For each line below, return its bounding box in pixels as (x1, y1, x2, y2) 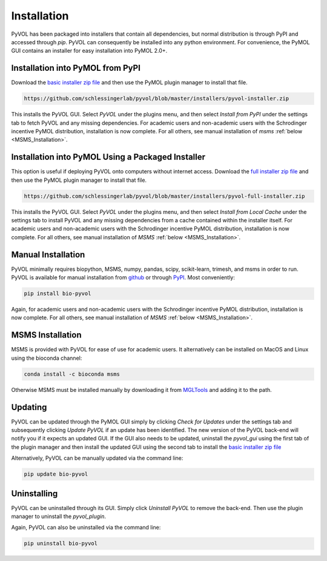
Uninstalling (11, 488, 58, 499)
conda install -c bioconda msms (24, 370, 121, 377)
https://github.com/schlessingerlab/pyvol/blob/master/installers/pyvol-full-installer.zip (24, 193, 305, 199)
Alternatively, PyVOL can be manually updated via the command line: (11, 454, 183, 462)
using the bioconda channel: (11, 354, 82, 362)
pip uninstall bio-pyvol (24, 540, 98, 547)
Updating (11, 402, 47, 412)
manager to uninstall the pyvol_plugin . (11, 513, 106, 520)
